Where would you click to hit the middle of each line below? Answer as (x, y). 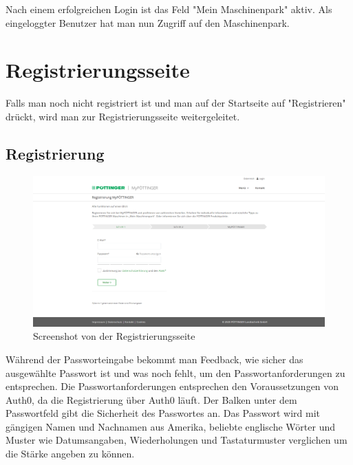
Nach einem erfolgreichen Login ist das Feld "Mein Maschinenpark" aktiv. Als (169, 9)
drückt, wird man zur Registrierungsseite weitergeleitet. (123, 116)
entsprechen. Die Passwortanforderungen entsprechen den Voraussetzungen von (172, 386)
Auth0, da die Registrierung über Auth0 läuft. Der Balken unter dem (151, 399)
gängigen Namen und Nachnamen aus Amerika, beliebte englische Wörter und (170, 426)
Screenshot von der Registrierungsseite (114, 336)
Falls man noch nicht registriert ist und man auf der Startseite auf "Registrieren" (176, 103)
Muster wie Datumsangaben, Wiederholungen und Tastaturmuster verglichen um (176, 440)
